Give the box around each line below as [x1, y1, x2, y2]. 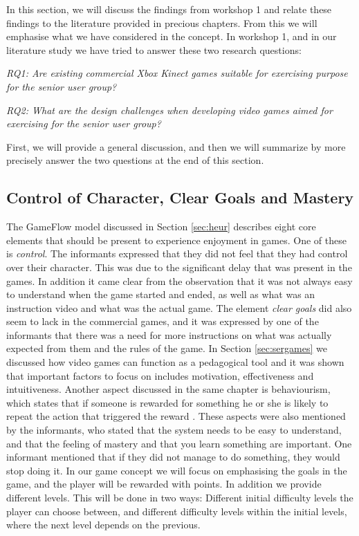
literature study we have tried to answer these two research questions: [6, 42, 302, 57]
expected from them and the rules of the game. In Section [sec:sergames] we [6, 341, 327, 355]
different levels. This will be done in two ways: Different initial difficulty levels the [6, 490, 353, 505]
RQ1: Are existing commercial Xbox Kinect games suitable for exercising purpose [6, 66, 348, 80]
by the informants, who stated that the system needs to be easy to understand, [6, 423, 342, 437]
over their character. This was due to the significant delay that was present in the [6, 259, 352, 274]
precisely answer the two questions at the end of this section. [6, 153, 264, 167]
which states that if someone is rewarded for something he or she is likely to [6, 395, 329, 409]
